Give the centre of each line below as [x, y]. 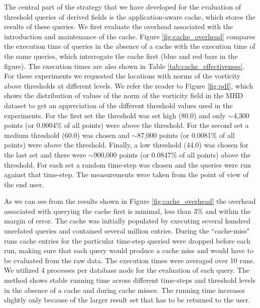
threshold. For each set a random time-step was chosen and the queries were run [127, 164]
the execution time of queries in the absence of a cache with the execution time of [130, 46]
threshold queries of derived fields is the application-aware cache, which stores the [130, 16]
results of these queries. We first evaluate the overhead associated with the [119, 26]
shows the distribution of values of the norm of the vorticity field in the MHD [123, 95]
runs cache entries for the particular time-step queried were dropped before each [127, 240]
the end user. [24, 184]
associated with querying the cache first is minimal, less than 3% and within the [127, 211]
